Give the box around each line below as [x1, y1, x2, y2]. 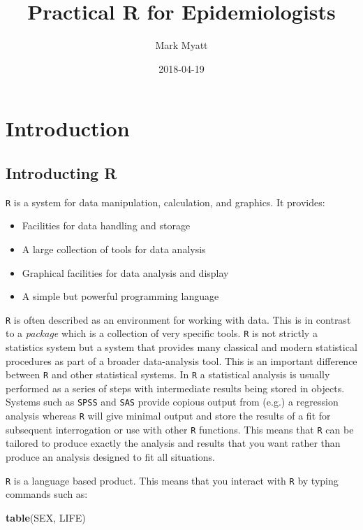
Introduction [6, 114, 130, 143]
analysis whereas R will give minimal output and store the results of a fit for [6, 408, 331, 423]
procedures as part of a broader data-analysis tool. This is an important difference [6, 353, 357, 368]
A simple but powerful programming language [22, 289, 219, 303]
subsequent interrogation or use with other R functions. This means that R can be [6, 422, 354, 436]
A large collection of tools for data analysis [22, 241, 206, 256]
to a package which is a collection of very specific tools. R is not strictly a [6, 326, 318, 341]
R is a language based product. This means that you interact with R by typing [6, 473, 339, 487]
